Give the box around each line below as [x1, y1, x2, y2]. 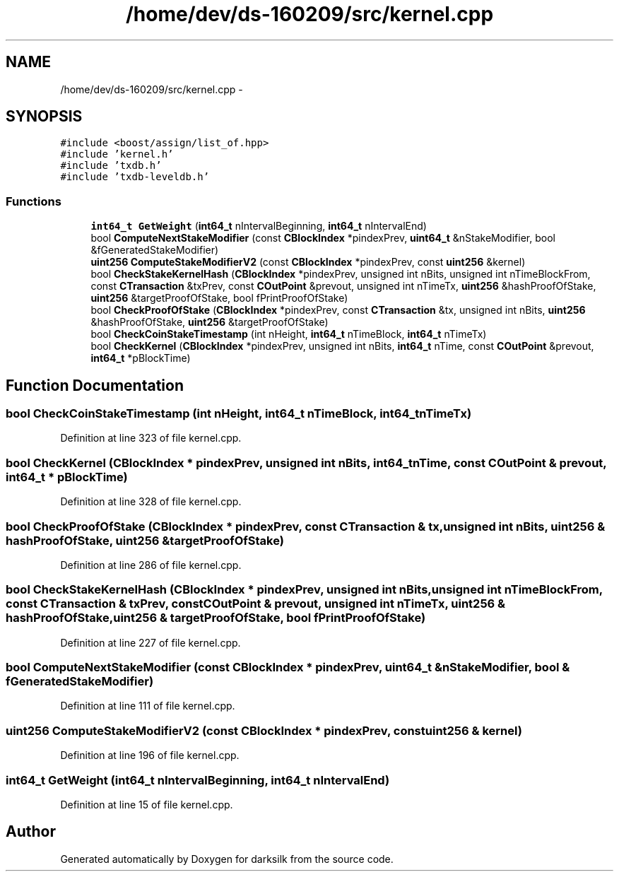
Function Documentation [6, 376, 184, 394]
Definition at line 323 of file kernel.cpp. [60, 432, 242, 445]
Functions [6, 194, 61, 208]
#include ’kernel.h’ [60, 148, 174, 160]
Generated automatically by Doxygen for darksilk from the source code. [60, 852, 394, 865]
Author [6, 823, 56, 841]
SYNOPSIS [6, 107, 83, 126]
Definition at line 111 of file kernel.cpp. [60, 700, 235, 712]
